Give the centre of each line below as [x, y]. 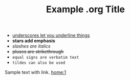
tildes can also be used [39, 63]
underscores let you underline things [51, 35]
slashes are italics [31, 46]
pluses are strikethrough [38, 51]
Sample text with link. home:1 [36, 72]
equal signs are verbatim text [46, 58]
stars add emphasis [34, 41]
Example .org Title [85, 9]
